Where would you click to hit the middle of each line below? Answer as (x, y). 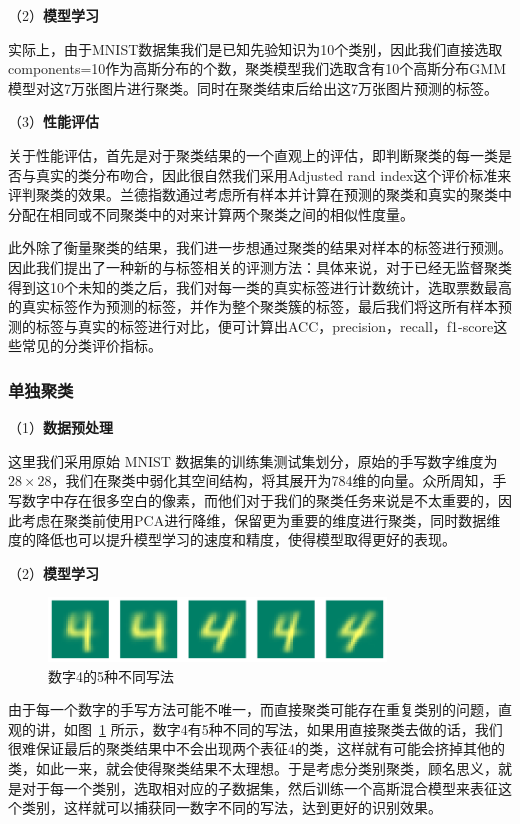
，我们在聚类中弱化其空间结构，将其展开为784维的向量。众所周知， (272, 480)
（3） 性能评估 (53, 121)
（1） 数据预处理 (60, 427)
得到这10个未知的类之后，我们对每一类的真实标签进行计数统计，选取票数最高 (260, 286)
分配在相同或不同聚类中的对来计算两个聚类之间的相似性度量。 (211, 213)
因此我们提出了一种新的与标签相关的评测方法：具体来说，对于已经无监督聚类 (260, 266)
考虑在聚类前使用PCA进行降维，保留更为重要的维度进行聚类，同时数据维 (261, 519)
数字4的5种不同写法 (111, 675)
